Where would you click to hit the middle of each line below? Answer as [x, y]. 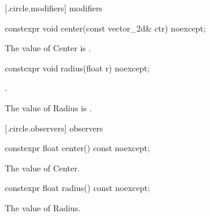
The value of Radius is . [48, 107]
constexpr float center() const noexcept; [77, 148]
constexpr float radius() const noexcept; [78, 188]
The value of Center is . [48, 48]
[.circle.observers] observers [54, 128]
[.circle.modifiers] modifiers [54, 8]
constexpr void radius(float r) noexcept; [77, 68]
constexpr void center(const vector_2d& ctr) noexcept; [105, 28]
